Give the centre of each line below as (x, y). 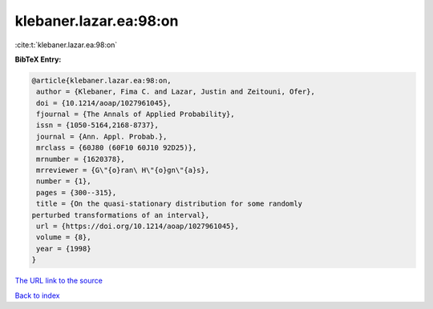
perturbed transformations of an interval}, (121, 215)
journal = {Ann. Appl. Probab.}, (102, 136)
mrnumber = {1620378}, (81, 159)
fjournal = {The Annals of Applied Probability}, (136, 114)
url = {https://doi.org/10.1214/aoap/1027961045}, (138, 226)
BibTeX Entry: (38, 59)
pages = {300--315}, (77, 193)
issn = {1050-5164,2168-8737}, (98, 125)
